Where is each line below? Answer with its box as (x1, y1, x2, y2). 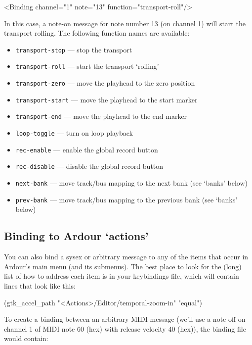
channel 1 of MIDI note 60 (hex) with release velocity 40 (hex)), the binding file (4, 323, 246, 334)
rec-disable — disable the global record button (15, 161, 164, 171)
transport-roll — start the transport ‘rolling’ (15, 61, 159, 71)
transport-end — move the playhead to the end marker (15, 111, 187, 121)
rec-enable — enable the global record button (15, 144, 158, 154)
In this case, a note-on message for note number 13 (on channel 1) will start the (4, 18, 246, 28)
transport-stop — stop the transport (15, 44, 132, 54)
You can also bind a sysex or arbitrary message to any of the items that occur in (4, 251, 249, 262)
